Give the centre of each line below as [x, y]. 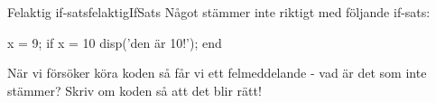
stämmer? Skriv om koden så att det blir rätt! [135, 90]
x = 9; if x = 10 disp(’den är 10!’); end [115, 42]
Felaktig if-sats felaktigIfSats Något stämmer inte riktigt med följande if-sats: [219, 12]
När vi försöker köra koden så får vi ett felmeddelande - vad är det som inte [217, 73]
